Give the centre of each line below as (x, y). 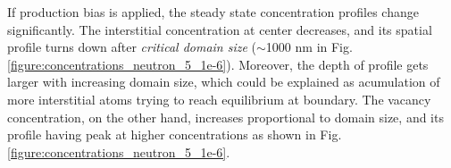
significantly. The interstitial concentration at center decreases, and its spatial (220, 29)
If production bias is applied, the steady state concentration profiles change (213, 12)
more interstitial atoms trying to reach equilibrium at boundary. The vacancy (219, 99)
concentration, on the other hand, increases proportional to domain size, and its (225, 117)
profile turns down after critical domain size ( (132, 47)
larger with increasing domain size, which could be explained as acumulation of (224, 82)
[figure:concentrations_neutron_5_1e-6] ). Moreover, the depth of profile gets (218, 64)
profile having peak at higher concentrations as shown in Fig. (175, 134)
